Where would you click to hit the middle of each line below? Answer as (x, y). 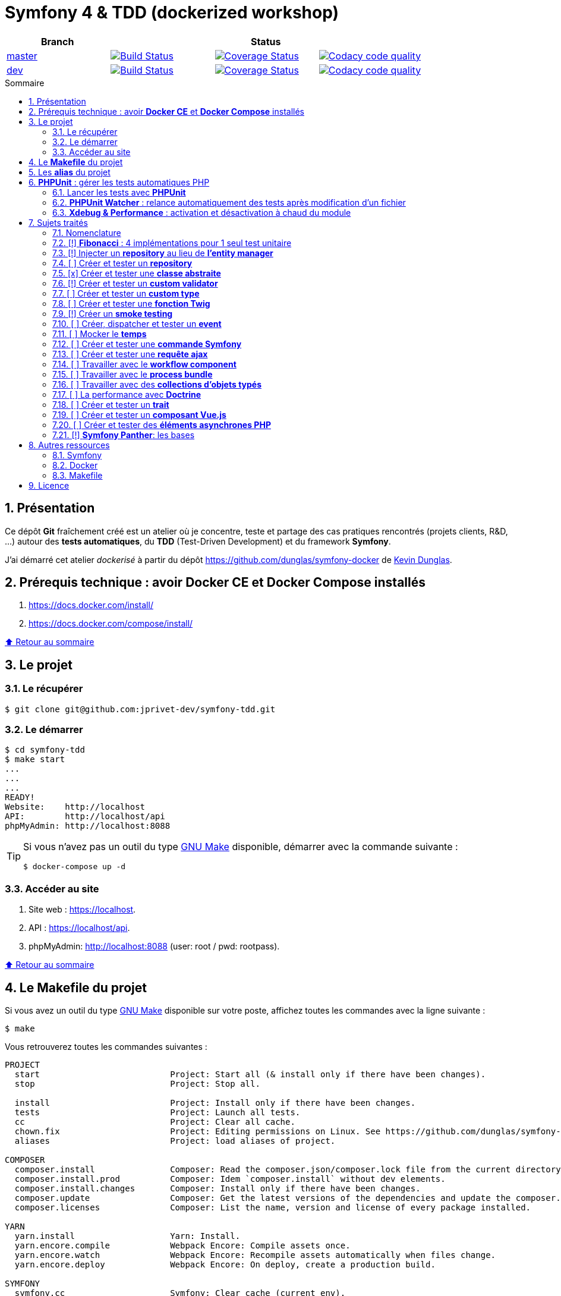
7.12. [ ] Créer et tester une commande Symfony (147, 344)
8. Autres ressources (69, 445)
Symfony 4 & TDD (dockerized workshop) (172, 12)
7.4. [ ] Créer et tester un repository (122, 263)
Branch (57, 41)
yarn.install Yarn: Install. (127, 1236)
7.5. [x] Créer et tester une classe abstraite (137, 273)
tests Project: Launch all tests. (157, 1112)
